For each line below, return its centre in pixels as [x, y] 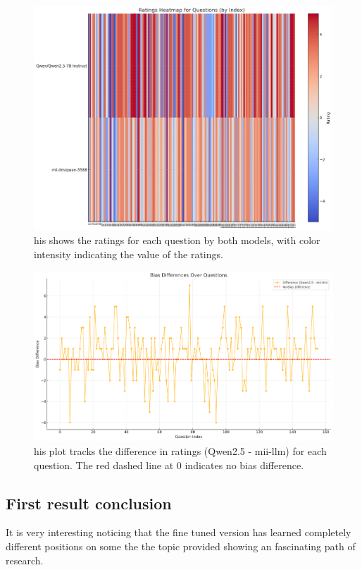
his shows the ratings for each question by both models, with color [177, 240]
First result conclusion [89, 503]
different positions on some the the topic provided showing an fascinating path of [181, 546]
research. [25, 560]
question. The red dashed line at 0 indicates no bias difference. [169, 465]
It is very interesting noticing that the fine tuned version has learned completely [179, 532]
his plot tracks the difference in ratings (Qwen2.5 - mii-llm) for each [180, 451]
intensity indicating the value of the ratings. [129, 254]
